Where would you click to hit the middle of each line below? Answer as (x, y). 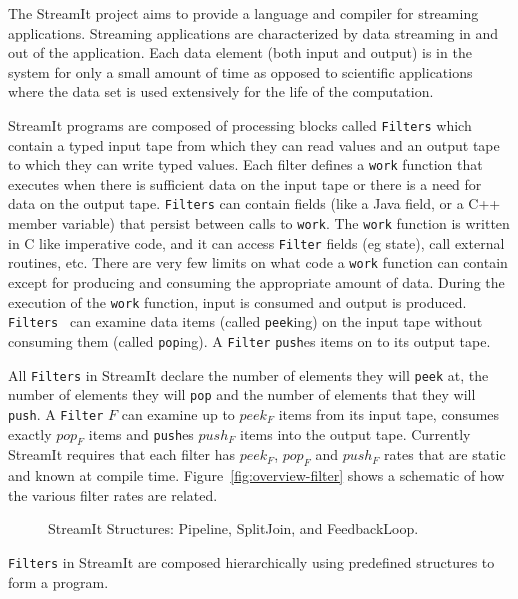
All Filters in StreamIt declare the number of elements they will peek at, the (248, 374)
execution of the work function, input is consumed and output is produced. (237, 301)
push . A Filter (56, 413)
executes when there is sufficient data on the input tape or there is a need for (245, 183)
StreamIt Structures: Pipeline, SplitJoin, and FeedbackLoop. (233, 528)
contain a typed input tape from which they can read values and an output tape (254, 144)
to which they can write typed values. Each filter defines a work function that (245, 164)
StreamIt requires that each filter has (122, 454)
